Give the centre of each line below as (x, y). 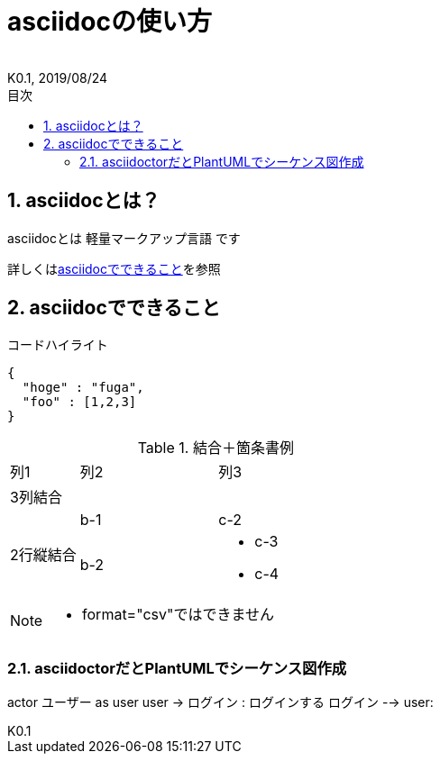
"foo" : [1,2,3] (79, 402)
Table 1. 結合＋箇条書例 (215, 448)
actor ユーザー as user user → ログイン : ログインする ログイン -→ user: (220, 702)
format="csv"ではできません (178, 615)
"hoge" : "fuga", (83, 388)
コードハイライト (58, 345)
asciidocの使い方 (110, 22)
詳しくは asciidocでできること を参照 (114, 268)
